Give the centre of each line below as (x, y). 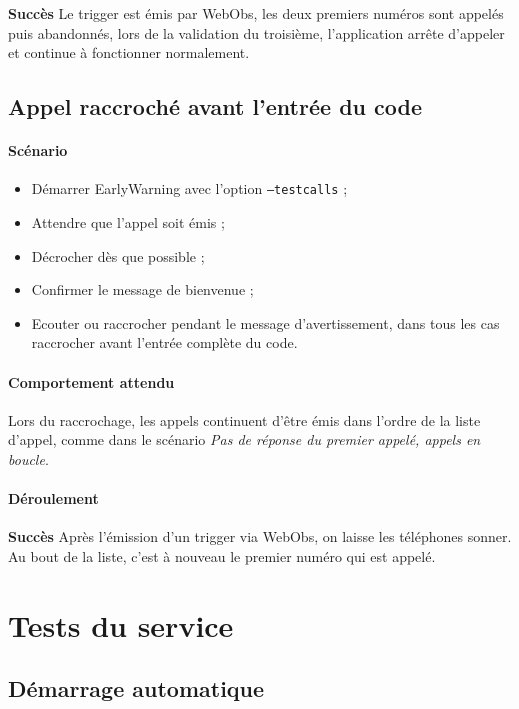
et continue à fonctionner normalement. (129, 52)
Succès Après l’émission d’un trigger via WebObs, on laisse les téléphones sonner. (260, 536)
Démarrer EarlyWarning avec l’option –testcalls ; (189, 188)
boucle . (28, 458)
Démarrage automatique (136, 688)
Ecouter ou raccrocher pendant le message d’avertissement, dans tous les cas (265, 322)
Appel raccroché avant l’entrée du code (215, 106)
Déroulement (53, 498)
